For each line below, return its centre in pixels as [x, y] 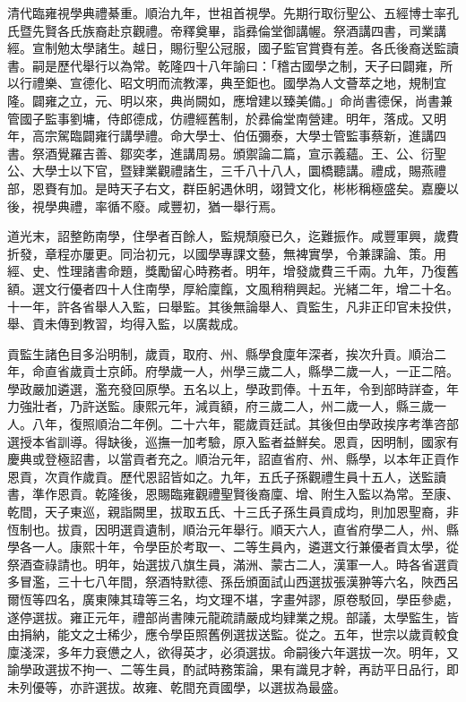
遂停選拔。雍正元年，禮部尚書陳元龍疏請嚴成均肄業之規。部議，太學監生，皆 [233, 616]
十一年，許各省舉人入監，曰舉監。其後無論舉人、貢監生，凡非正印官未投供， [233, 306]
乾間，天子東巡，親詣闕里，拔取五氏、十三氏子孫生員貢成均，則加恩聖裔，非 [233, 512]
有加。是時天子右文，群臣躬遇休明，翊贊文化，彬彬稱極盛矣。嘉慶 [251, 188]
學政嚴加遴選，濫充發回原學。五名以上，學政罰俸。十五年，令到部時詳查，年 [233, 388]
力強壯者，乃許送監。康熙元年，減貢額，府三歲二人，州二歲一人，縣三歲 [220, 406]
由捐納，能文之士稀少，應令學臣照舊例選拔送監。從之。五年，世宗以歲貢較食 [233, 634]
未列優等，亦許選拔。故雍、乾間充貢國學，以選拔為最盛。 [177, 686]
